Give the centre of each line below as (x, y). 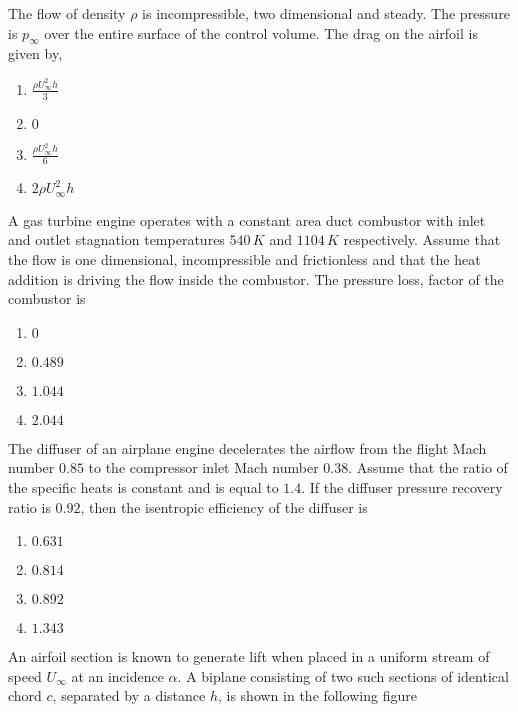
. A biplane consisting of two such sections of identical (343, 675)
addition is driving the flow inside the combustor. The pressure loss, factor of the (256, 278)
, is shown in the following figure (317, 695)
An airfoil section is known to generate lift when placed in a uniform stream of (249, 656)
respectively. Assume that (422, 239)
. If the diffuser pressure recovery (402, 487)
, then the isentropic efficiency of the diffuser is (224, 506)
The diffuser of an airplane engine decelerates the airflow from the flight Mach (247, 447)
